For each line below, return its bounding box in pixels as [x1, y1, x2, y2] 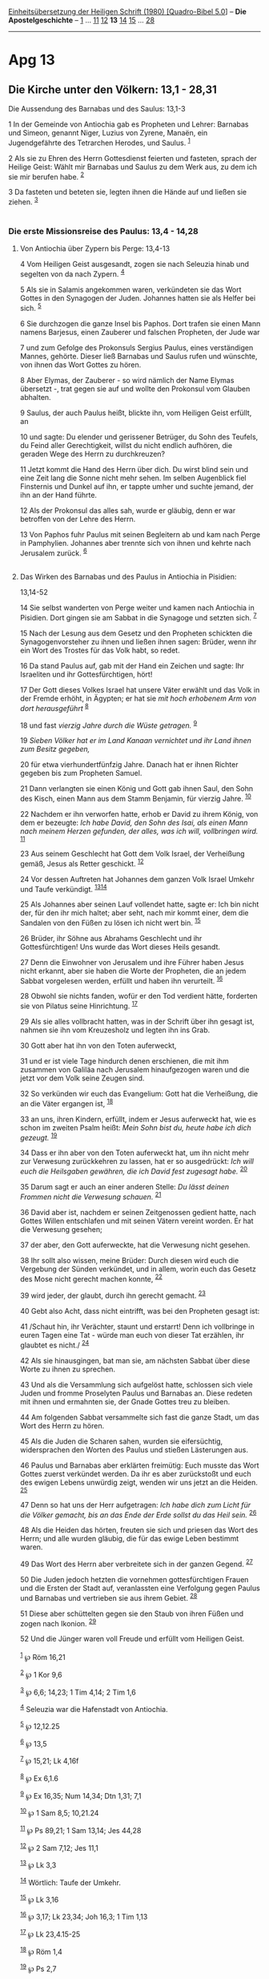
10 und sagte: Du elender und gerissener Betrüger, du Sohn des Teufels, [19, 432, 259, 442]
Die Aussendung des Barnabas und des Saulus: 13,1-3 [8, 104, 186, 113]
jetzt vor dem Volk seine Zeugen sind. [19, 1073, 145, 1083]
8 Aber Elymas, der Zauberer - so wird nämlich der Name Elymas [19, 375, 235, 385]
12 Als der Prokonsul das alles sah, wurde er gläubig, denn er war [19, 505, 236, 515]
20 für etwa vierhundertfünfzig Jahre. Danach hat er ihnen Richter [19, 760, 239, 769]
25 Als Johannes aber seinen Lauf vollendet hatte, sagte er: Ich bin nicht [19, 899, 259, 909]
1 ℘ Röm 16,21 [19, 1651, 66, 1662]
